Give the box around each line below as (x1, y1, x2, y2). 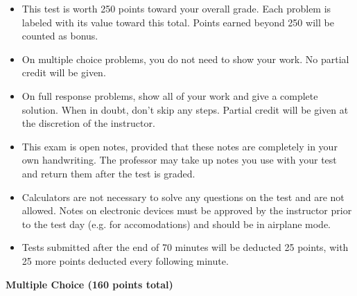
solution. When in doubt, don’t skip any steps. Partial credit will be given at (21, 102, 349, 116)
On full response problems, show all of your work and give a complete (21, 88, 318, 103)
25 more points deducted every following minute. (21, 253, 229, 268)
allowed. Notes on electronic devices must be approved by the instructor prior (21, 203, 352, 218)
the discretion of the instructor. (21, 116, 155, 130)
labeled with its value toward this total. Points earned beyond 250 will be (21, 15, 334, 29)
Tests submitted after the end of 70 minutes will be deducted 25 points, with (21, 240, 349, 254)
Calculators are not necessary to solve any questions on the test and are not (21, 189, 345, 204)
